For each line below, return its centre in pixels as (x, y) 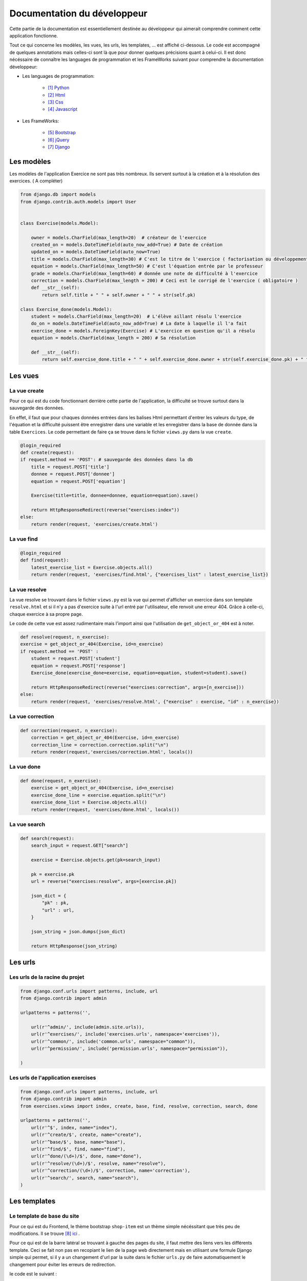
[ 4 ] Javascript (63, 109)
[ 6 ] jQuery (59, 140)
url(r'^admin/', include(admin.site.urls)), (88, 1027)
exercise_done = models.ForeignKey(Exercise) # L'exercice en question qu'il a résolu (143, 331)
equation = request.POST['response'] (78, 666)
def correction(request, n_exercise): (69, 730)
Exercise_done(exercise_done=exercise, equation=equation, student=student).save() (139, 673)
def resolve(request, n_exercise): (65, 637)
